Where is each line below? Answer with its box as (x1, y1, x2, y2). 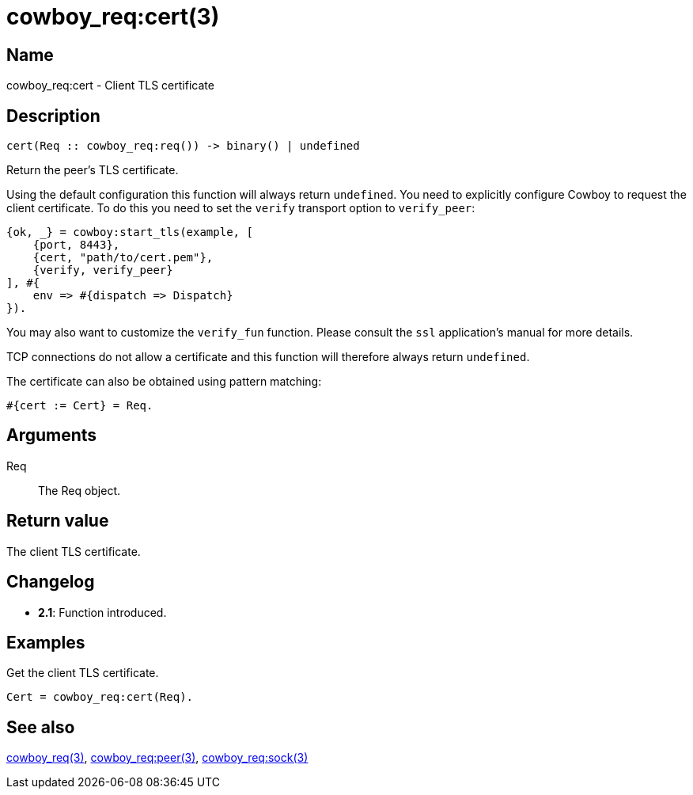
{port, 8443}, (32, 238, 120, 252)
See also (6, 717, 75, 737)
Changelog (6, 572, 95, 592)
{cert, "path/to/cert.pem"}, (32, 251, 214, 264)
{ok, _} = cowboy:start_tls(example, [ (6, 226, 253, 239)
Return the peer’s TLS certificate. (6, 163, 179, 177)
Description (6, 105, 100, 126)
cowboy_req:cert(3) (6, 3, 220, 30)
